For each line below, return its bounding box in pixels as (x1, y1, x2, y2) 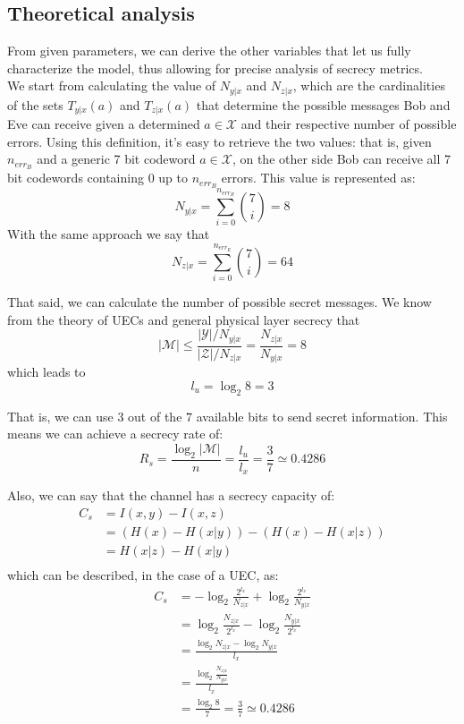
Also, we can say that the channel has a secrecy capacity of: (7, 486, 335, 505)
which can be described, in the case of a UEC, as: (7, 566, 279, 583)
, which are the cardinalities (292, 76, 445, 95)
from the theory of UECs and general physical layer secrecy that (7, 310, 360, 328)
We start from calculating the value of (7, 76, 216, 95)
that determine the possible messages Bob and (196, 95, 451, 114)
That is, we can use (7, 406, 114, 425)
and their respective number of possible (240, 115, 457, 133)
